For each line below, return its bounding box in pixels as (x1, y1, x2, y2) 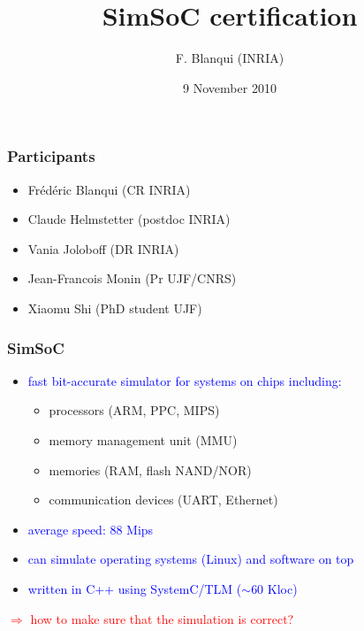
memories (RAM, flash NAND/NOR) (49, 460, 252, 479)
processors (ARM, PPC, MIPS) (49, 401, 220, 419)
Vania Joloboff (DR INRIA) (27, 239, 179, 258)
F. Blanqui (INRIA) (175, 49, 284, 67)
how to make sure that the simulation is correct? (30, 609, 294, 627)
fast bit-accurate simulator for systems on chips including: (27, 371, 342, 389)
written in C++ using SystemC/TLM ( (27, 579, 242, 597)
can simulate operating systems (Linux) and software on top (27, 550, 354, 568)
